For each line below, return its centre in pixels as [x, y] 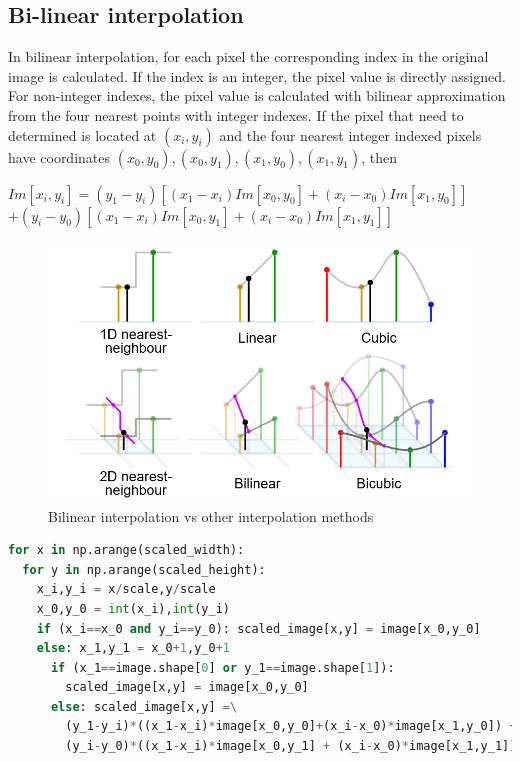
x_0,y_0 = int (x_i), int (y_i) [133, 608]
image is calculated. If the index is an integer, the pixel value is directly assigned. [257, 75]
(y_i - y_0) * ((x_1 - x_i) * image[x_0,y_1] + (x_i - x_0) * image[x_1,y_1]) [291, 746]
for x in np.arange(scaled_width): [126, 550]
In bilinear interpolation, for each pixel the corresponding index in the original [248, 56]
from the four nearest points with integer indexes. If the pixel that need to [236, 114]
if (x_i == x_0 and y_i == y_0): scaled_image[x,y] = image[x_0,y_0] [258, 628]
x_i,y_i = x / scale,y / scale [126, 589]
